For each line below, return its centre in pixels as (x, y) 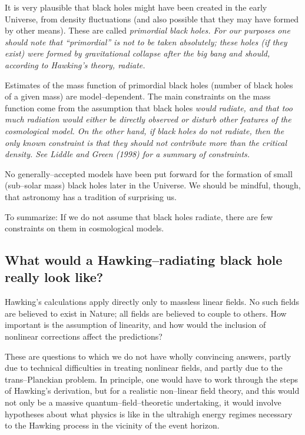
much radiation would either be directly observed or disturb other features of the (148, 119)
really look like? (54, 277)
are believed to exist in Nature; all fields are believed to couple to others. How (146, 313)
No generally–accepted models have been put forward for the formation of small (149, 173)
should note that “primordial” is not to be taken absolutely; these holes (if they (146, 41)
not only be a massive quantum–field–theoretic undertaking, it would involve (143, 402)
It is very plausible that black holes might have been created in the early (136, 7)
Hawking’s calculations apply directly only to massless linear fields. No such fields (152, 302)
